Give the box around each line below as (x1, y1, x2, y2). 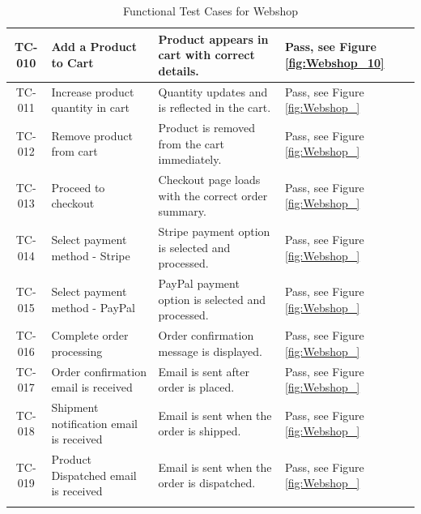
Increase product (51, 83, 134, 100)
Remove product (51, 126, 133, 143)
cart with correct (158, 46, 255, 63)
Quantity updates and (158, 83, 268, 100)
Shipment (51, 399, 99, 416)
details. (158, 62, 199, 79)
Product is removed (158, 119, 255, 136)
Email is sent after (158, 362, 249, 379)
